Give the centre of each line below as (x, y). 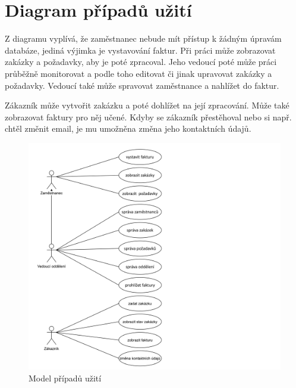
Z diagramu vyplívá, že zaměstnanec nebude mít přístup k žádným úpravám (143, 38)
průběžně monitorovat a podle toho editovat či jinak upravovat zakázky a (138, 73)
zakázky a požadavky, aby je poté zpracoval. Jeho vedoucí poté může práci (141, 62)
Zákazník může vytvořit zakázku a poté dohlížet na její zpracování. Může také (147, 105)
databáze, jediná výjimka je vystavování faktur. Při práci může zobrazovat (140, 50)
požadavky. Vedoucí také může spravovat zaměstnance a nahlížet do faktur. (142, 85)
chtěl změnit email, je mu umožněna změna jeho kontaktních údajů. (128, 128)
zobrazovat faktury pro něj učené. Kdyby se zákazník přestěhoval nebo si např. (148, 117)
